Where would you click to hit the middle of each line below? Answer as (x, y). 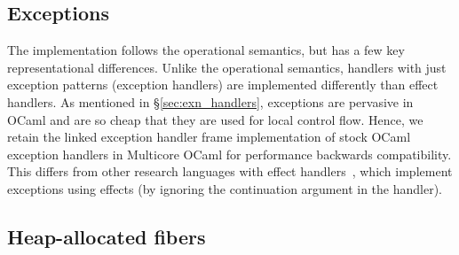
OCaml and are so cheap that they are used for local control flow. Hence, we (215, 119)
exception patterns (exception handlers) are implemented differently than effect (223, 85)
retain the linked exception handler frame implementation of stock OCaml (209, 137)
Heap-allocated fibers (107, 236)
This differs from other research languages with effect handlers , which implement (230, 171)
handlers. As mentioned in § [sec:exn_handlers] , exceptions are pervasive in (210, 101)
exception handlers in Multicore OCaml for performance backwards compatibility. (229, 154)
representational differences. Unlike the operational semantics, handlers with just (227, 67)
